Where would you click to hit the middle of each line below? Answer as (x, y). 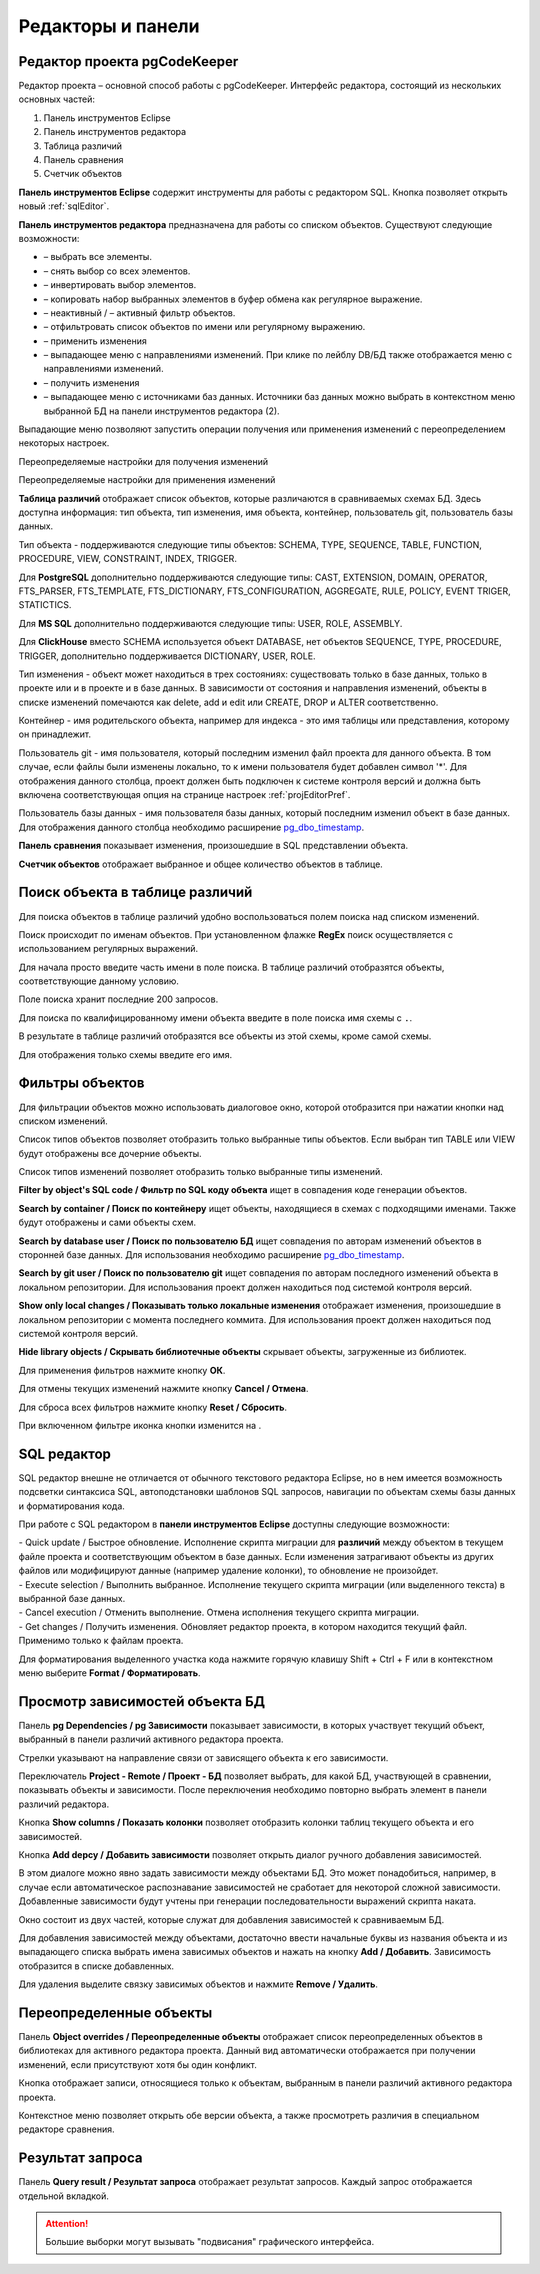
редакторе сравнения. (66, 2129)
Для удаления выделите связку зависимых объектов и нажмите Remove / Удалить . (198, 1984)
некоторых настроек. (64, 443)
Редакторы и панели (109, 26)
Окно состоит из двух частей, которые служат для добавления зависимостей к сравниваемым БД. (231, 1919)
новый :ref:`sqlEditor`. (64, 206)
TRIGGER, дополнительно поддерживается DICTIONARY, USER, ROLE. (167, 656)
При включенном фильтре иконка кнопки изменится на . (140, 1425)
